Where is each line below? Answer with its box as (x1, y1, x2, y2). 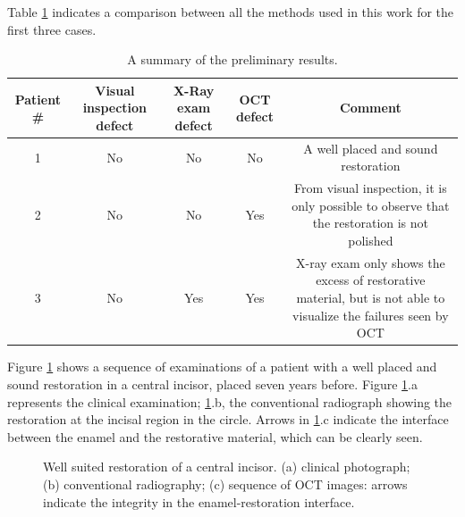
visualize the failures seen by (292, 305, 449, 324)
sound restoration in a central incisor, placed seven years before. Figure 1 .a (7, 374, 418, 393)
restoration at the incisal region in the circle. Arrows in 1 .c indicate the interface (7, 410, 449, 429)
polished (348, 231, 393, 250)
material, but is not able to (296, 288, 445, 307)
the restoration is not (312, 213, 429, 232)
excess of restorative (316, 271, 426, 289)
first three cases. (7, 20, 97, 38)
